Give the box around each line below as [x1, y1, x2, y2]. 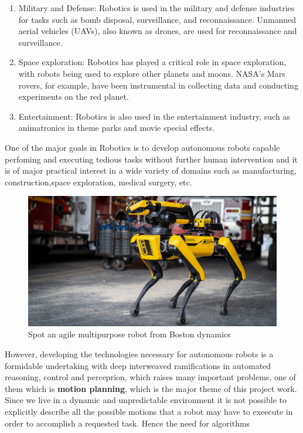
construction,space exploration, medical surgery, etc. [5, 175, 192, 188]
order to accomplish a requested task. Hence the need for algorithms [5, 417, 250, 429]
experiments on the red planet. [18, 90, 129, 103]
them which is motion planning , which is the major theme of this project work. [5, 382, 297, 394]
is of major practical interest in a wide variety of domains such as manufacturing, [5, 164, 297, 177]
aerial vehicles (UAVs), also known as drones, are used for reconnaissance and [18, 25, 297, 37]
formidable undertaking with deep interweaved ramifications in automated [5, 359, 271, 371]
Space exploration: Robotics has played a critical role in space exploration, [18, 56, 287, 68]
